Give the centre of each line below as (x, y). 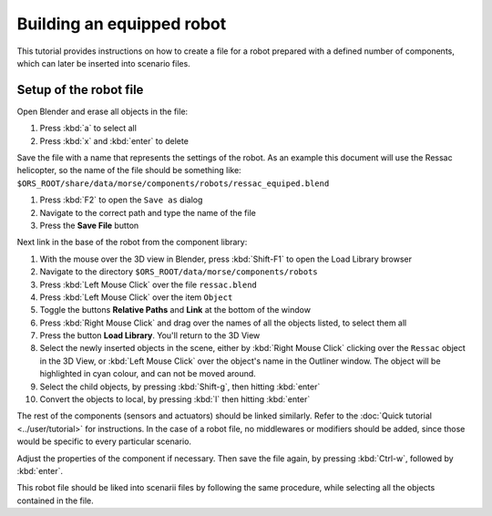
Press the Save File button (89, 225)
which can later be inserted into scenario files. (103, 63)
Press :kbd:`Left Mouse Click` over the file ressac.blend (148, 284)
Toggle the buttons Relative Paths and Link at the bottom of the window (175, 310)
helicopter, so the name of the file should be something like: (129, 170)
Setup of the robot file (80, 90)
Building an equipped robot (122, 24)
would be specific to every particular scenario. (104, 441)
